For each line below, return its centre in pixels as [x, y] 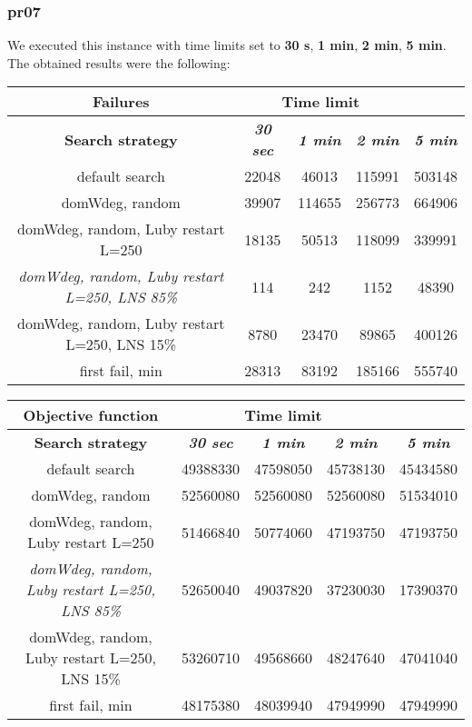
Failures [121, 102]
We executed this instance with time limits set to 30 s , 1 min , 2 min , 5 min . [227, 45]
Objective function [91, 415]
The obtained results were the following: [119, 62]
